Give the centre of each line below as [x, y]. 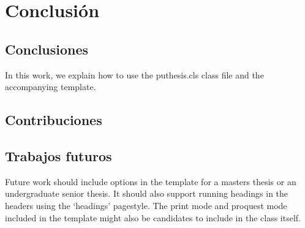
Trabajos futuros [58, 155]
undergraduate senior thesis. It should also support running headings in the [147, 193]
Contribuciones [54, 120]
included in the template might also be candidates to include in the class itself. [153, 217]
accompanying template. [51, 87]
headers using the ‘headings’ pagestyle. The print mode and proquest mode [146, 205]
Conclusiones [47, 49]
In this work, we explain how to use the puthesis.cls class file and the [134, 74]
